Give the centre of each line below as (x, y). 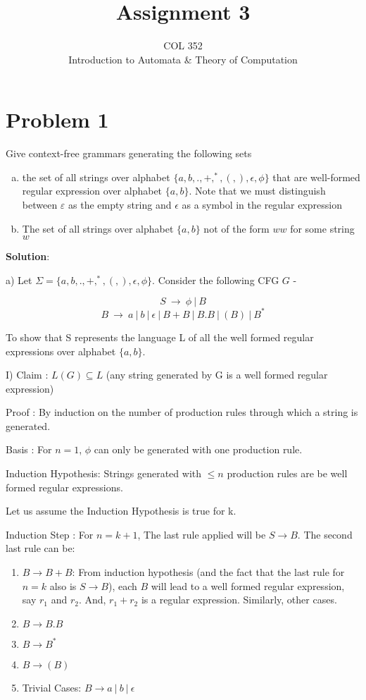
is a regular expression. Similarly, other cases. (239, 600)
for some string (322, 228)
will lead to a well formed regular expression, (248, 585)
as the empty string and (120, 205)
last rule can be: (40, 548)
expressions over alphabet (61, 351)
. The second (325, 534)
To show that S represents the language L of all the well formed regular (160, 337)
